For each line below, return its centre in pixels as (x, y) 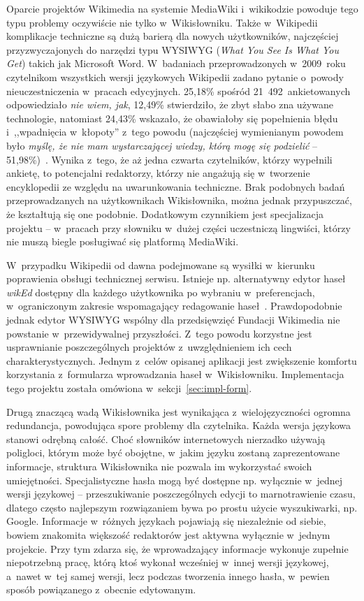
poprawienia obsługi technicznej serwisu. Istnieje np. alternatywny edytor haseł (176, 278)
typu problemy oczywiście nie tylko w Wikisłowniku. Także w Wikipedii (162, 22)
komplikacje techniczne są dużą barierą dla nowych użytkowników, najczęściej (173, 36)
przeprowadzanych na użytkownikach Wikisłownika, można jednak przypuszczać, (179, 200)
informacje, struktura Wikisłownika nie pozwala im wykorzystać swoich (159, 466)
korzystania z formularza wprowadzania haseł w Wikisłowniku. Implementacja (175, 374)
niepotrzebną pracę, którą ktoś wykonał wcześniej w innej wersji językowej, (168, 562)
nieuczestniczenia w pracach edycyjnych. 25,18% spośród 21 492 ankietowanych (179, 90)
